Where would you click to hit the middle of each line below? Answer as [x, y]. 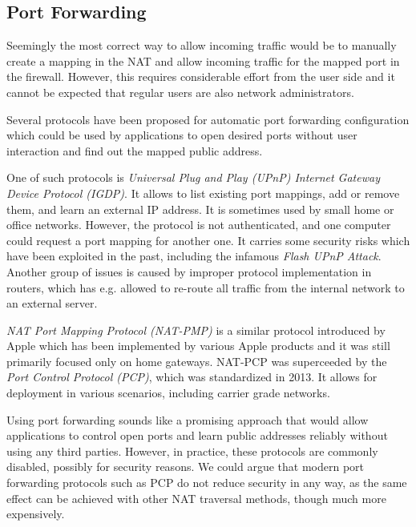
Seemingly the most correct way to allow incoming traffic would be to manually [202, 45]
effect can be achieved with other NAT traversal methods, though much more [196, 498]
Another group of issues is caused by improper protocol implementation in [189, 271]
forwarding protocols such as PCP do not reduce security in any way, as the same [207, 483]
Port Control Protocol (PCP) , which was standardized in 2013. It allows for [192, 377]
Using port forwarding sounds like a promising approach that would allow [188, 419]
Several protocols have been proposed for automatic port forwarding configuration [208, 119]
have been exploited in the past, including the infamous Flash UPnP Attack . [194, 256]
